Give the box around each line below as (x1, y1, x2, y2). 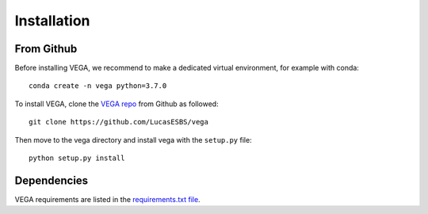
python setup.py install (29, 154, 125, 162)
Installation (14, 12, 90, 29)
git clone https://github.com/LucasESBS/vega (29, 117, 209, 127)
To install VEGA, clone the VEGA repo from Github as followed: (14, 99, 219, 109)
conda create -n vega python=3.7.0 (29, 82, 167, 90)
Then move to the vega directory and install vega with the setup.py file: (14, 135, 253, 144)
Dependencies (14, 174, 89, 187)
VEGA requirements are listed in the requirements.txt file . (14, 194, 201, 204)
